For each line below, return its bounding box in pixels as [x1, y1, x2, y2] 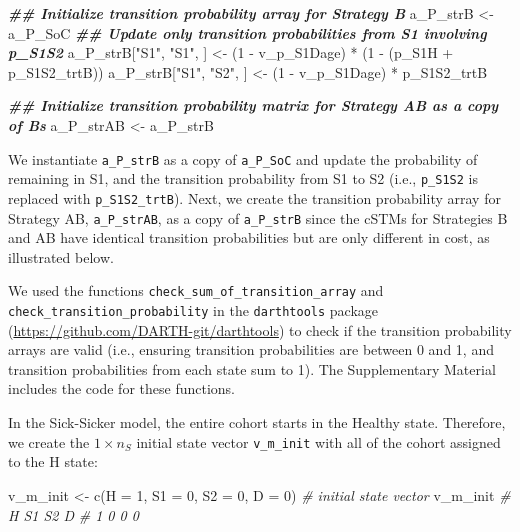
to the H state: [8, 451, 98, 472]
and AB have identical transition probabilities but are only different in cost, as [8, 227, 490, 248]
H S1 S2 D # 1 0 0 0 [8, 504, 139, 525]
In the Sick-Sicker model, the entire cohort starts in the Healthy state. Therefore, [8, 412, 506, 433]
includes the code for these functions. [8, 378, 235, 399]
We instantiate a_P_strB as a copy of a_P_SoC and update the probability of [8, 148, 478, 169]
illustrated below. [8, 246, 114, 267]
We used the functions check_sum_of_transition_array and [8, 280, 384, 301]
